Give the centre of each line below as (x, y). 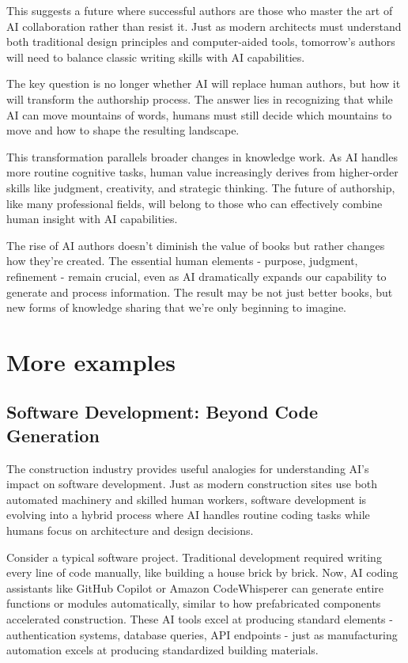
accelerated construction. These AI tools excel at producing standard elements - (200, 619)
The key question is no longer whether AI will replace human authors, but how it (204, 83)
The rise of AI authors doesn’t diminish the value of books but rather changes (196, 245)
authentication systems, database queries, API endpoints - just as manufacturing (202, 634)
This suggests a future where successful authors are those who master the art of (200, 10)
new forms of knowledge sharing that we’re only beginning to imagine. (177, 307)
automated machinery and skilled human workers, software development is (187, 499)
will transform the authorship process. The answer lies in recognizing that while (200, 99)
